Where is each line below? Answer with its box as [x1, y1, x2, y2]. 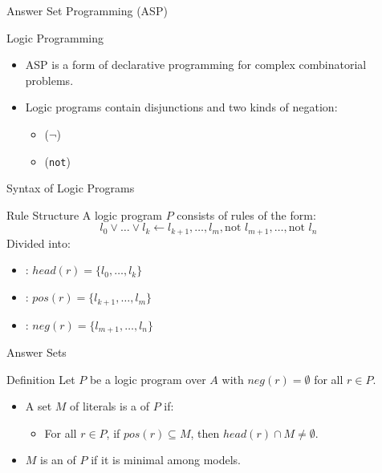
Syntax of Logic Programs [6, 180, 135, 196]
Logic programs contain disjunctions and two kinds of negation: [25, 99, 338, 115]
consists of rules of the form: [177, 206, 316, 223]
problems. [25, 71, 74, 88]
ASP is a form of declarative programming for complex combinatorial [25, 56, 367, 73]
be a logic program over [89, 370, 206, 387]
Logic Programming [6, 29, 104, 46]
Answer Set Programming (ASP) [6, 2, 168, 18]
